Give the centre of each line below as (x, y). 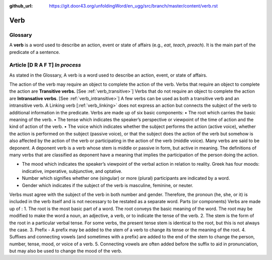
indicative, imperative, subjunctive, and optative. (72, 171)
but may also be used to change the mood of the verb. (66, 251)
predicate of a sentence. (35, 52)
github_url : (21, 6)
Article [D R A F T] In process (45, 65)
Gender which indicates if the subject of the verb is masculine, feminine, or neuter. (108, 185)
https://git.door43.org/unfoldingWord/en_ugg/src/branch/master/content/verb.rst (133, 6)
